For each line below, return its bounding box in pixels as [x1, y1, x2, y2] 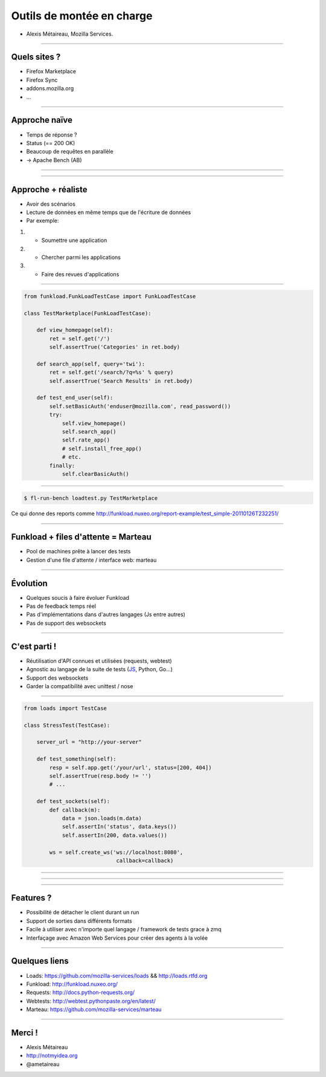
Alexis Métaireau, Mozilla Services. [26, 30, 113, 37]
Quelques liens [11, 956, 69, 966]
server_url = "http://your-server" [36, 738, 142, 746]
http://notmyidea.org [26, 1052, 78, 1059]
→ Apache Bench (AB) [26, 156, 82, 163]
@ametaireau [26, 1060, 60, 1067]
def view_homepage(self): [36, 327, 113, 334]
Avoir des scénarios [26, 200, 75, 207]
